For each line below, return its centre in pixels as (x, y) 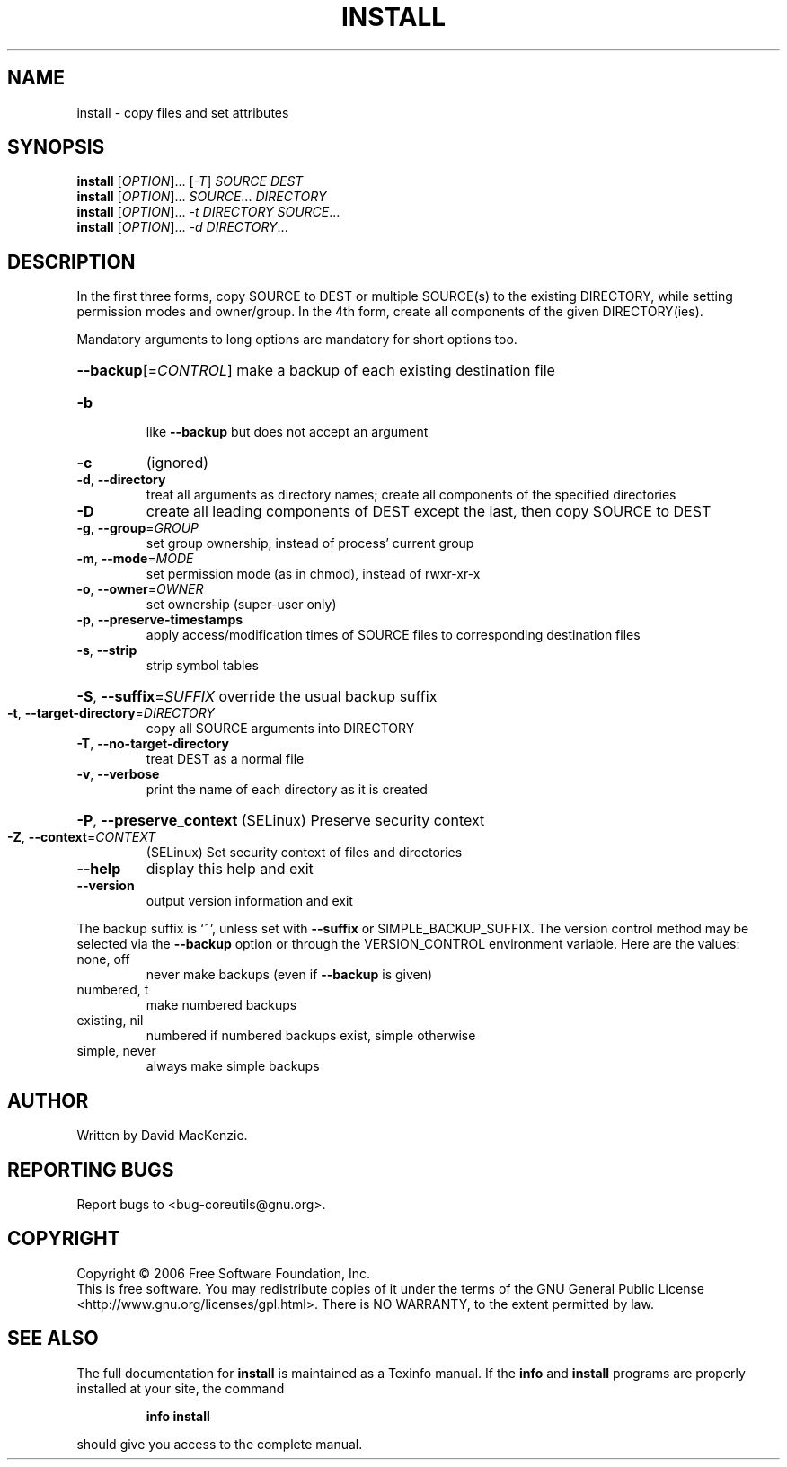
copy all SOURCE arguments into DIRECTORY (280, 729)
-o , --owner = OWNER (140, 589)
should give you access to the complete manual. (220, 1444)
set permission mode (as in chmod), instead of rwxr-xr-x (313, 574)
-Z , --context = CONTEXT (82, 837)
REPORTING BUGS (91, 1170)
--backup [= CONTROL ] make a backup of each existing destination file (316, 371)
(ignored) (177, 463)
